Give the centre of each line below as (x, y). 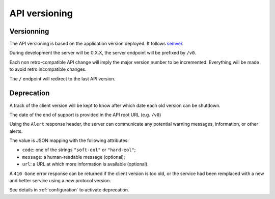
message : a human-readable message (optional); (74, 157)
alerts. (16, 131)
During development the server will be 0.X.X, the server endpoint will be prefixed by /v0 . (103, 53)
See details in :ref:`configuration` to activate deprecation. (69, 190)
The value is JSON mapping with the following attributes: (69, 140)
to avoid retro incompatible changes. (48, 69)
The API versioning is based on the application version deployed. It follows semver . (97, 44)
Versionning (29, 31)
